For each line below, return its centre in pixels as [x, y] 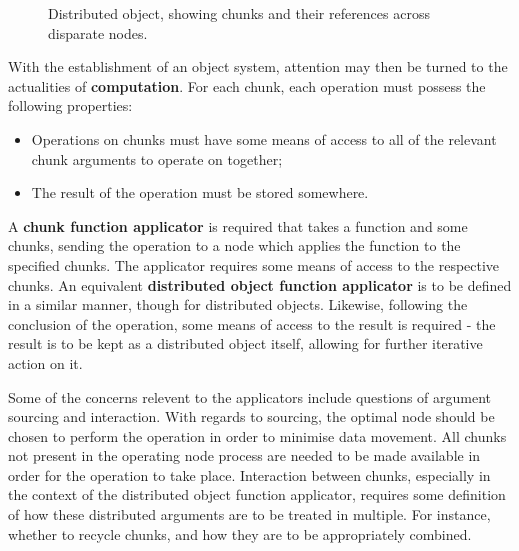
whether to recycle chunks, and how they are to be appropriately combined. [240, 533]
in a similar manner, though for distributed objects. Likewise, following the [238, 304]
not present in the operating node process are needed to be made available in [244, 455]
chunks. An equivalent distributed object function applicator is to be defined [260, 284]
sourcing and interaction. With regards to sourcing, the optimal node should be [251, 416]
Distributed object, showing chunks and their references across [239, 13]
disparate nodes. [98, 32]
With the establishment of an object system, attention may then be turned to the [258, 66]
